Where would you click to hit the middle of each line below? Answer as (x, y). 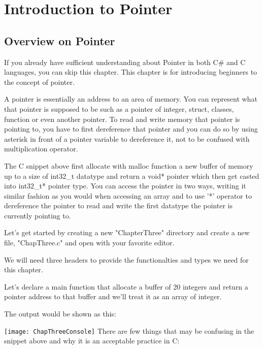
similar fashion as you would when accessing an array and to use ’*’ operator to (128, 195)
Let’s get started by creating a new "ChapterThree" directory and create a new (127, 232)
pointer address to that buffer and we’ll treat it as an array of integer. (113, 296)
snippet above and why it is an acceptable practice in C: (92, 341)
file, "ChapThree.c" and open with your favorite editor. (89, 243)
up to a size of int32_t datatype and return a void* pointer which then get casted (132, 176)
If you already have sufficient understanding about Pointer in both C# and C (125, 62)
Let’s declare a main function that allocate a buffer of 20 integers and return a (126, 286)
